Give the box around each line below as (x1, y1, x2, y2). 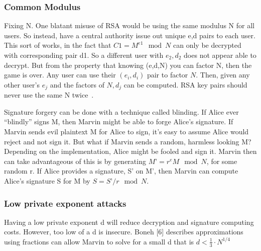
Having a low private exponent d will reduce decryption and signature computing (4, 216, 254, 227)
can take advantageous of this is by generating (4, 155, 146, 166)
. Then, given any (196, 69, 250, 80)
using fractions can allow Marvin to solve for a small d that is (4, 236, 194, 246)
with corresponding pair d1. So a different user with (4, 50, 164, 60)
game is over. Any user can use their (4, 69, 116, 80)
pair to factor (147, 69, 188, 80)
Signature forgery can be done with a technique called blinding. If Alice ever (4, 106, 239, 117)
